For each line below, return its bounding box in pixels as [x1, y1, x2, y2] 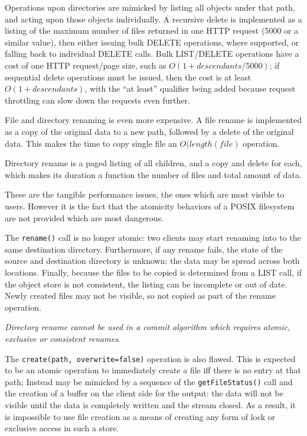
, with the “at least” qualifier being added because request [84, 82, 295, 95]
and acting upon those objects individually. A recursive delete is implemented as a [5, 12, 302, 25]
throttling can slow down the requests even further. [5, 93, 190, 106]
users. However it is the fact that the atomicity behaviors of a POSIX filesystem [5, 199, 295, 212]
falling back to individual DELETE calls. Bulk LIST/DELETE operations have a [5, 47, 299, 60]
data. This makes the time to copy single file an [5, 137, 177, 149]
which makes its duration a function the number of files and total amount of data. [5, 168, 302, 180]
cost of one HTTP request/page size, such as [5, 59, 166, 71]
